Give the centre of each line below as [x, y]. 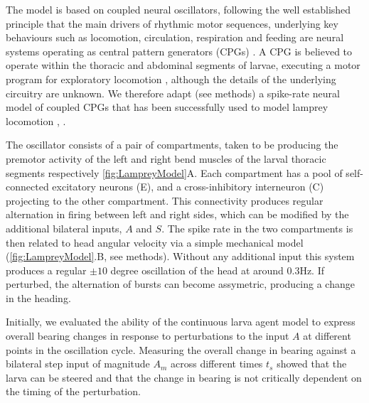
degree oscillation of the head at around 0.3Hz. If [217, 270]
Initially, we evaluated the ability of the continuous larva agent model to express [181, 322]
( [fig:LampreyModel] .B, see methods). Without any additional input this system [180, 256]
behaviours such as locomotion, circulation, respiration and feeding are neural [175, 37]
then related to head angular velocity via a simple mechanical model [155, 242]
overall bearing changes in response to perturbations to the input [148, 336]
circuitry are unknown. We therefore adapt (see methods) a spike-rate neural [173, 93]
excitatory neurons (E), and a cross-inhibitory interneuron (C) [188, 187]
